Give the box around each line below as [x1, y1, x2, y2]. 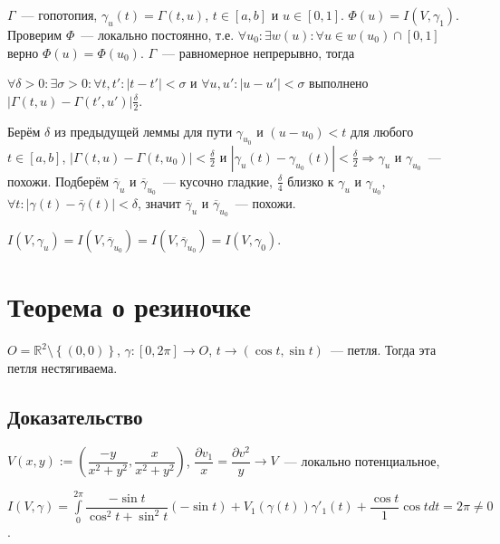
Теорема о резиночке [7, 288, 251, 325]
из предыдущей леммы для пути [53, 121, 233, 140]
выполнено [309, 73, 369, 92]
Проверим [7, 25, 62, 43]
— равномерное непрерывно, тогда [162, 43, 355, 62]
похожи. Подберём [7, 171, 110, 190]
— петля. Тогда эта [330, 340, 437, 359]
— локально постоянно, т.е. [81, 25, 235, 43]
